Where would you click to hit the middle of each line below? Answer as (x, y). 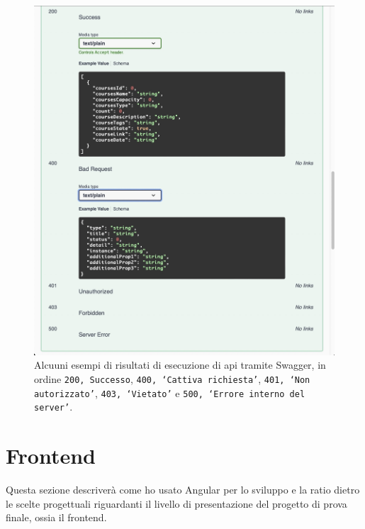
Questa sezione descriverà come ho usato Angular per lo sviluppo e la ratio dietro (183, 490)
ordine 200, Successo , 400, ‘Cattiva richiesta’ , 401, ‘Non (172, 379)
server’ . (54, 407)
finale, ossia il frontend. (56, 517)
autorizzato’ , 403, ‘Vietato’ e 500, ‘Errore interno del (170, 392)
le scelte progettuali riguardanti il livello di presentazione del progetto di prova (176, 503)
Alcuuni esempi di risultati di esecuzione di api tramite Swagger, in (180, 365)
